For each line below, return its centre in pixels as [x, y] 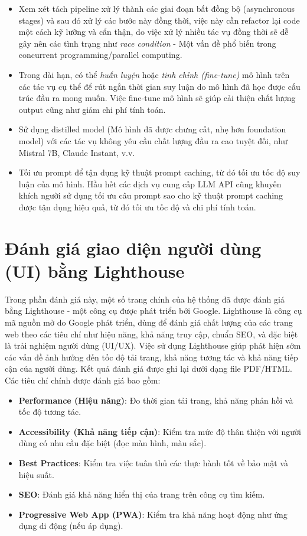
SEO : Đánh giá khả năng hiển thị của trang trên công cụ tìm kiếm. [142, 494]
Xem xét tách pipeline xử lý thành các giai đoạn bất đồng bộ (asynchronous [157, 8]
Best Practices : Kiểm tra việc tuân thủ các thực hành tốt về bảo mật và [153, 462]
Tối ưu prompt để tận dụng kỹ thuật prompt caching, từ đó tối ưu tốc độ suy [159, 172]
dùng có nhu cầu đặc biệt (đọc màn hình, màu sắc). [112, 443]
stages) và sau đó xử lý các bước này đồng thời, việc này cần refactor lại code [159, 20]
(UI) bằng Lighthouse [95, 270]
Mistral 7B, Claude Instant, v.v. [77, 152]
